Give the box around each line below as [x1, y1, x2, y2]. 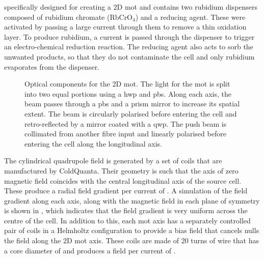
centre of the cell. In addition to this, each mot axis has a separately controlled [4, 215, 251, 225]
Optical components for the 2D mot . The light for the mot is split [24, 78, 230, 89]
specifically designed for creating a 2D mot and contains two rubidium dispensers [4, 2, 258, 12]
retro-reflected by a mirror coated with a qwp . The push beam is [24, 118, 227, 129]
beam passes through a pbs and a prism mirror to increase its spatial [24, 98, 240, 109]
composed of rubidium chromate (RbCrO [4, 11, 133, 22]
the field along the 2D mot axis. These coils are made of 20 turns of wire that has [4, 235, 259, 246]
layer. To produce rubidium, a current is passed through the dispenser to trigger [4, 31, 255, 42]
